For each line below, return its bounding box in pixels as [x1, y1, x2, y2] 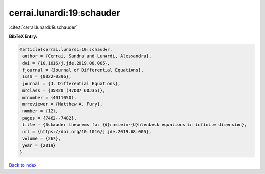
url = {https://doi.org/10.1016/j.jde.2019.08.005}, [22, 129, 152, 134]
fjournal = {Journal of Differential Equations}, [22, 67, 144, 73]
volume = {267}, [22, 136, 61, 141]
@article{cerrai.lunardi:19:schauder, [19, 47, 113, 52]
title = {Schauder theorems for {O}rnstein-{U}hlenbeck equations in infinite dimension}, [22, 122, 247, 127]
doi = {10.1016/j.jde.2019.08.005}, [22, 60, 110, 66]
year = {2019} [22, 143, 56, 148]
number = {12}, [22, 108, 59, 114]
